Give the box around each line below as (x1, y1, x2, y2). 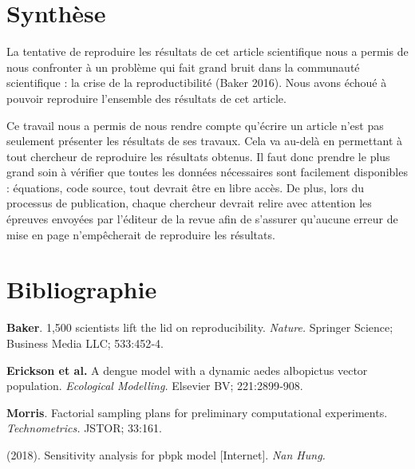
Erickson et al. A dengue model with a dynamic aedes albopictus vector (6, 361, 368, 378)
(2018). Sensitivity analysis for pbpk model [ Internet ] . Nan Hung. (6, 446, 326, 463)
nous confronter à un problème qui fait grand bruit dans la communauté (6, 58, 360, 75)
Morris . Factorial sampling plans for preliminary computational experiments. (6, 404, 388, 420)
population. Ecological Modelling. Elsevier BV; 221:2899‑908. (6, 377, 303, 394)
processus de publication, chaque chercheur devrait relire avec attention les (6, 195, 372, 211)
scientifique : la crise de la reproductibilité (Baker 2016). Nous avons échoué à (6, 74, 387, 91)
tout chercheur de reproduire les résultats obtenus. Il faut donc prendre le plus (6, 148, 390, 164)
